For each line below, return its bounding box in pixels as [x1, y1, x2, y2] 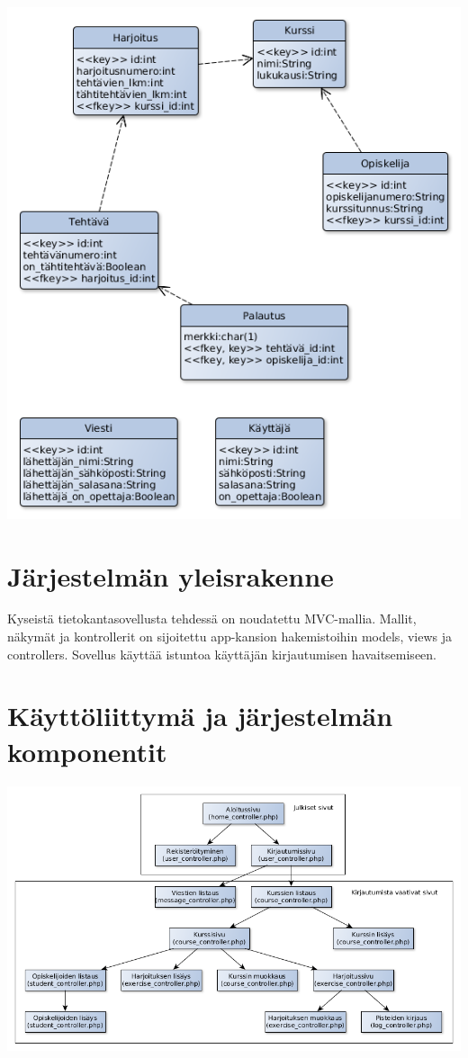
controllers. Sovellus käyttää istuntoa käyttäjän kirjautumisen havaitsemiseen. [7, 644, 436, 663]
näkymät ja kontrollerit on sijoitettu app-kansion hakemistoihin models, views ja [7, 627, 453, 646]
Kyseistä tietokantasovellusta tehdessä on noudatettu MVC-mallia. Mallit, [7, 609, 417, 628]
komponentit [7, 732, 167, 769]
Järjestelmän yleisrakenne [7, 557, 334, 594]
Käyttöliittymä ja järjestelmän [7, 697, 393, 734]
